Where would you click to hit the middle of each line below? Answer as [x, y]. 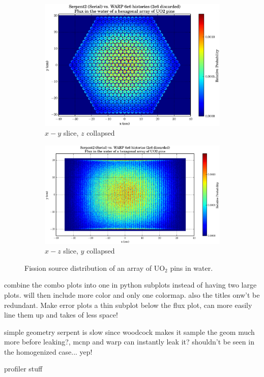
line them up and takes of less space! [61, 315]
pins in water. [192, 268]
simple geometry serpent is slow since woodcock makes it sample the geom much [129, 332]
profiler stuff [23, 369]
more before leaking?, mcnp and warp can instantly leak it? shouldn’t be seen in [129, 342]
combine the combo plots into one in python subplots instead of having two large [130, 285]
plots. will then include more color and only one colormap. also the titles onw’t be [132, 294]
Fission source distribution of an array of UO [95, 268]
